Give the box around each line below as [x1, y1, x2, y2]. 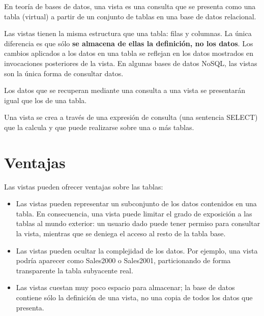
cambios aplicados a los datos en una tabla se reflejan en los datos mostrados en [4, 48, 253, 58]
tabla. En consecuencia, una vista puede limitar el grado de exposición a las [16, 208, 252, 218]
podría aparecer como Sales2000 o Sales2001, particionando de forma [16, 255, 231, 266]
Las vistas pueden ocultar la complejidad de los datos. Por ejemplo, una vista [16, 245, 258, 256]
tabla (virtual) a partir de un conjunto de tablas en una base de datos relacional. [4, 11, 256, 21]
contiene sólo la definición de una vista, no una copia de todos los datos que [16, 292, 253, 302]
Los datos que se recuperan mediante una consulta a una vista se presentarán [4, 85, 246, 96]
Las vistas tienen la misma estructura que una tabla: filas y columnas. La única [4, 28, 252, 39]
